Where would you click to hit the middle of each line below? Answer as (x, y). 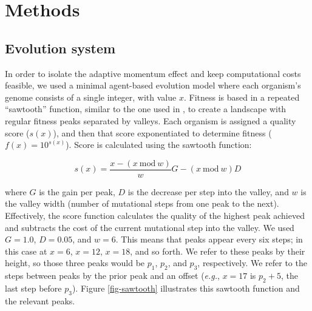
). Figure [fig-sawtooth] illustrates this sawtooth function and (186, 288)
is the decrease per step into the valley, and (208, 191)
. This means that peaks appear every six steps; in (209, 239)
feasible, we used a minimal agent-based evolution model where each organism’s (153, 85)
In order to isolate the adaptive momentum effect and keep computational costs (153, 73)
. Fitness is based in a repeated (242, 97)
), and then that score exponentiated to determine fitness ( (162, 132)
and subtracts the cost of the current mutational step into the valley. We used (150, 227)
